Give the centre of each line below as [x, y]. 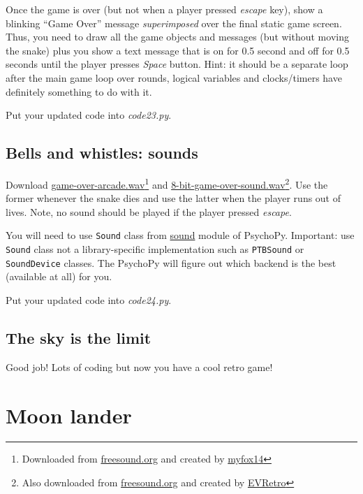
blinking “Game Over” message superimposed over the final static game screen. [174, 23]
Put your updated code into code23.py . [89, 115]
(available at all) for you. [59, 276]
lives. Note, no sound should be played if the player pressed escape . [149, 211]
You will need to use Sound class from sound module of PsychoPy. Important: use [180, 235]
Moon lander [69, 415]
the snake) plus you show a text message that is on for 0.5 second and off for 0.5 [178, 50]
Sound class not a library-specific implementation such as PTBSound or [155, 249]
